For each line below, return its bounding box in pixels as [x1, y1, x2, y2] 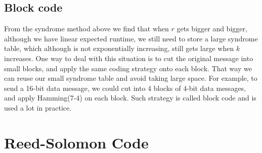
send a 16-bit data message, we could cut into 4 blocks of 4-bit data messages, [4, 82, 246, 93]
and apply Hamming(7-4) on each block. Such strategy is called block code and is [4, 92, 256, 103]
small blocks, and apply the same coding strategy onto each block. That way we [4, 63, 252, 73]
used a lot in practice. [4, 102, 72, 113]
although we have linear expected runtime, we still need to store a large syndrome [4, 33, 258, 43]
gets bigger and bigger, [177, 23, 247, 34]
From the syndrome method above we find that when [4, 23, 169, 34]
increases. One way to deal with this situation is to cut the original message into [4, 53, 253, 63]
